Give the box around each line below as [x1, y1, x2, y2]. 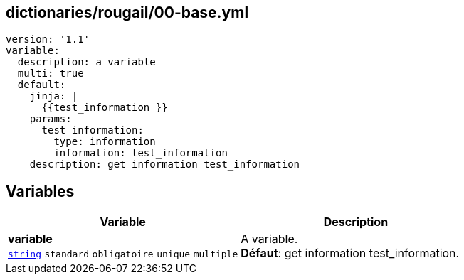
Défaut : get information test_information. [241, 246, 460, 261]
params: [29, 113, 72, 125]
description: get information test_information [29, 158, 300, 171]
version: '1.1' [6, 33, 90, 45]
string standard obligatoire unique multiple [8, 249, 238, 260]
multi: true [17, 68, 84, 80]
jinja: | [29, 90, 78, 102]
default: [17, 79, 66, 91]
